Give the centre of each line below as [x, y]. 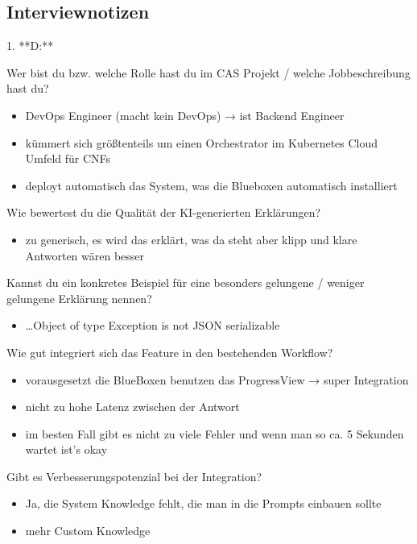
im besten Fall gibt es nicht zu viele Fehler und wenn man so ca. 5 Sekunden [215, 433]
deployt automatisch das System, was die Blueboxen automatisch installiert [211, 185]
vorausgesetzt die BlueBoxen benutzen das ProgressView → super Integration [217, 379]
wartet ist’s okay [66, 449]
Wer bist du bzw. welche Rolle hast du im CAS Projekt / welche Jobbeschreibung [208, 72]
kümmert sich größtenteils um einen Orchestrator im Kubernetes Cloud [202, 142]
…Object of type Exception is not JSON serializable [153, 325]
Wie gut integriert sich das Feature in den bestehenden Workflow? [170, 352]
